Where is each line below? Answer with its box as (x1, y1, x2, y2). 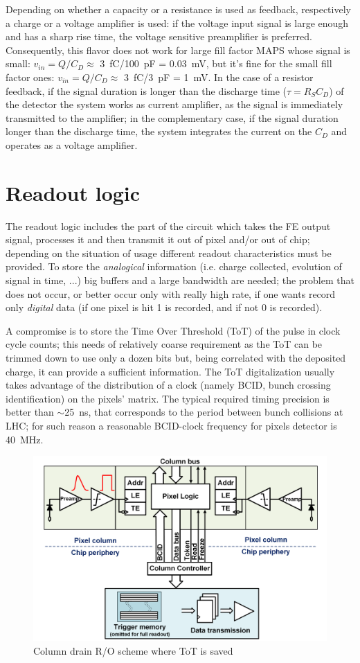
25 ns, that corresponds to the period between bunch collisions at (64, 405, 343, 419)
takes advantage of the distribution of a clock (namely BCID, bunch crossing (6, 378, 331, 392)
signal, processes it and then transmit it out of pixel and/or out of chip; (6, 232, 310, 247)
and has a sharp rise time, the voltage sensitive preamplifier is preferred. (6, 29, 312, 44)
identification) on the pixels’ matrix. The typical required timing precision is (6, 391, 330, 405)
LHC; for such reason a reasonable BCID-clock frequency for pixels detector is (6, 418, 337, 432)
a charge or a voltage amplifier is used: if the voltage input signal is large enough (6, 15, 349, 30)
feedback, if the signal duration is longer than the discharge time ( (6, 83, 287, 98)
